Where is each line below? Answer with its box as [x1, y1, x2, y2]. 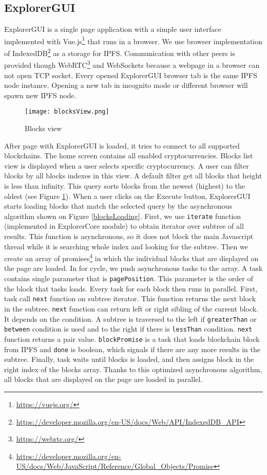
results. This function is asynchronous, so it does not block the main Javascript [4, 230, 254, 241]
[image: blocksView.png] [25, 108, 109, 116]
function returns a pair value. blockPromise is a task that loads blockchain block [4, 333, 260, 344]
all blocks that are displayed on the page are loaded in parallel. [4, 374, 203, 385]
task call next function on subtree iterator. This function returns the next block [4, 293, 256, 304]
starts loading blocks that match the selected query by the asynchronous [4, 200, 232, 211]
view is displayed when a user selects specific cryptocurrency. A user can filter [4, 160, 249, 171]
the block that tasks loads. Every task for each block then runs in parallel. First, [4, 283, 258, 294]
